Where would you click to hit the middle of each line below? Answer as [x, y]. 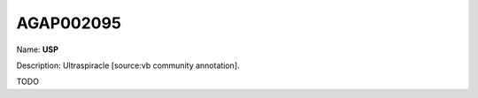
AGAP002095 [69, 23]
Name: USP [38, 49]
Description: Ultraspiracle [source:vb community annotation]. [128, 65]
